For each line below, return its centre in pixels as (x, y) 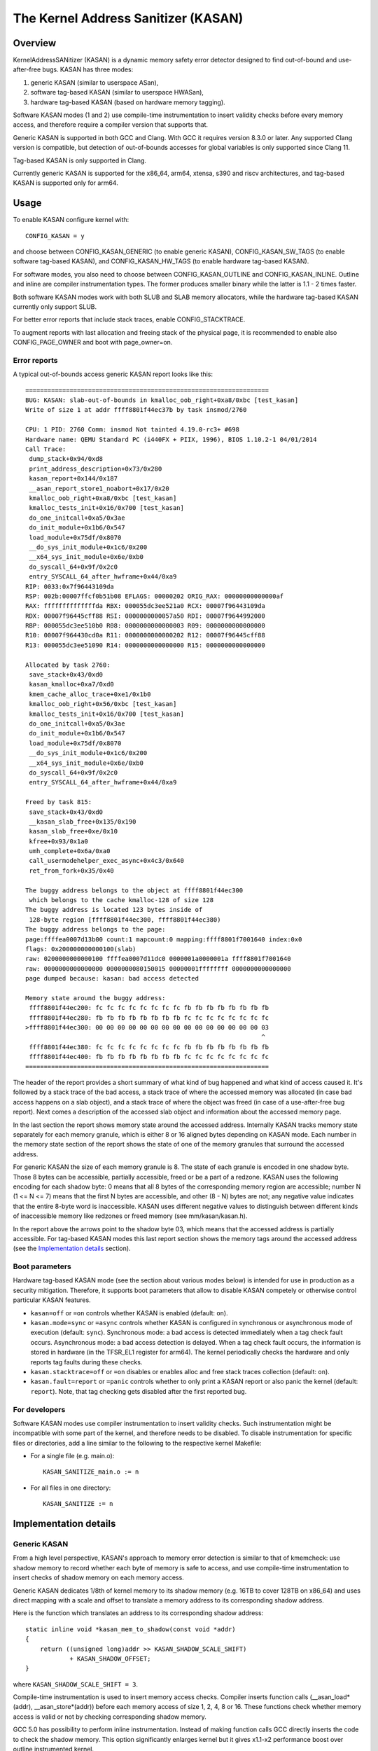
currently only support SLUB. (55, 307)
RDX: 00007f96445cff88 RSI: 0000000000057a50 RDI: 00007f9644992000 (145, 616)
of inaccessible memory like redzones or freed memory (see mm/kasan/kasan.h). (130, 1216)
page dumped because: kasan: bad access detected (112, 978)
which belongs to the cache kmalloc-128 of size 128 (121, 900)
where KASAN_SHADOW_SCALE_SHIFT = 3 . (76, 1684)
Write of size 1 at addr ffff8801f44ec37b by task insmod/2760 (136, 410)
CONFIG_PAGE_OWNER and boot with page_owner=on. (93, 342)
